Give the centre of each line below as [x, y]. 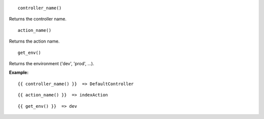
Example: [19, 72]
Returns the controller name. [38, 19]
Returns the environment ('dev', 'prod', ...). [52, 63]
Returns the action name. [34, 41]
